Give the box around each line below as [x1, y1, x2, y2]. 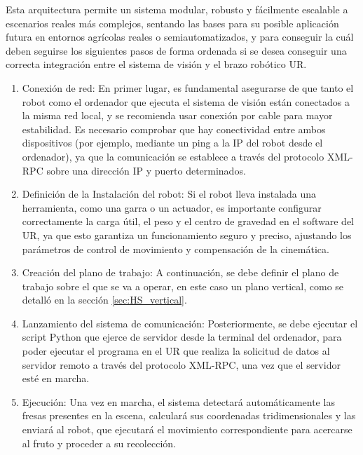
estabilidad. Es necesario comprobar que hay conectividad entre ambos [22, 121, 326, 136]
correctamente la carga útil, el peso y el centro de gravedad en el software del [22, 214, 354, 229]
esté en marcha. [22, 371, 90, 386]
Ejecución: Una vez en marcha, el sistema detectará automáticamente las [22, 394, 335, 409]
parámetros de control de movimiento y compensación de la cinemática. [22, 241, 329, 256]
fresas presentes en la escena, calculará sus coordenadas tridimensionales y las [22, 408, 356, 423]
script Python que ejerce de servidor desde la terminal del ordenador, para [22, 330, 342, 344]
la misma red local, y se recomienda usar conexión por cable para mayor [22, 108, 333, 123]
